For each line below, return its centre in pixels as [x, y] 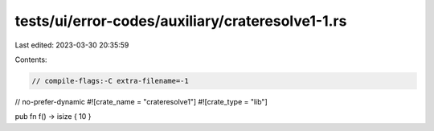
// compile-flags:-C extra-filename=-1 [110, 81]
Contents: [31, 59]
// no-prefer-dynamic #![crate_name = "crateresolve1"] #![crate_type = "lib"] [141, 101]
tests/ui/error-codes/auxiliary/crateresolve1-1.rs [181, 21]
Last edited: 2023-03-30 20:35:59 [72, 45]
